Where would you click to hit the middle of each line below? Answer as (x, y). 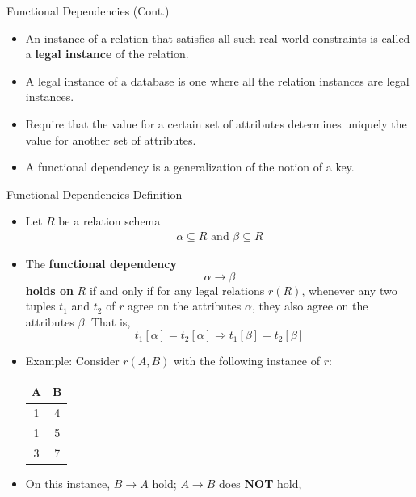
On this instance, (68, 484)
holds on (49, 290)
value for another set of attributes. (111, 139)
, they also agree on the (310, 306)
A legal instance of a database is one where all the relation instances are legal (217, 80)
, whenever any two (349, 290)
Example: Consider (72, 361)
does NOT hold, (260, 484)
